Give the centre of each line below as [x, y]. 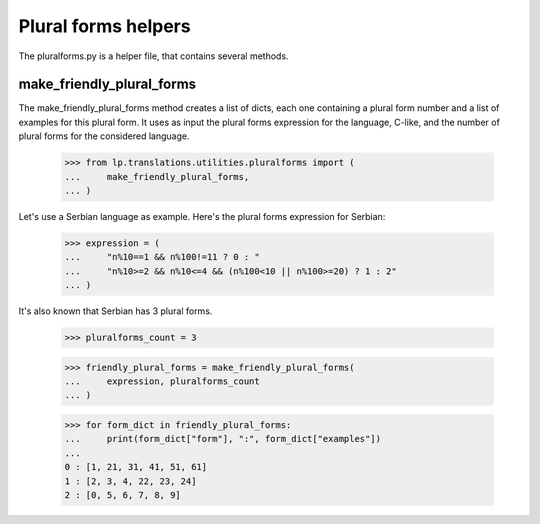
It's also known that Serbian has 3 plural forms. [115, 311]
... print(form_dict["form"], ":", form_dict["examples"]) [223, 439]
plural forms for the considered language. [104, 136]
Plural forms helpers [104, 26]
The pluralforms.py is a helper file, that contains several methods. [153, 56]
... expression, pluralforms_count [162, 381]
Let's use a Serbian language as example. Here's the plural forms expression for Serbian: [202, 216]
